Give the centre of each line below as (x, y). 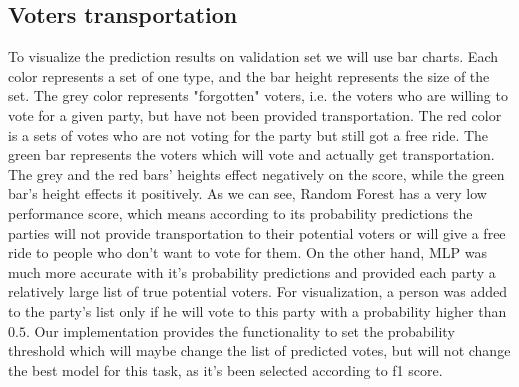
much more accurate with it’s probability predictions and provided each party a (252, 271)
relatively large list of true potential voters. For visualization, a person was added (257, 291)
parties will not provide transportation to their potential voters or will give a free (257, 232)
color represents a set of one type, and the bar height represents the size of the (249, 75)
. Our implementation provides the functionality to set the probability (240, 330)
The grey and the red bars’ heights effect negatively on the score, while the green (256, 173)
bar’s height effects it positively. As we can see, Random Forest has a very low (247, 193)
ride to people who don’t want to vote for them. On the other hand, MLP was (247, 252)
